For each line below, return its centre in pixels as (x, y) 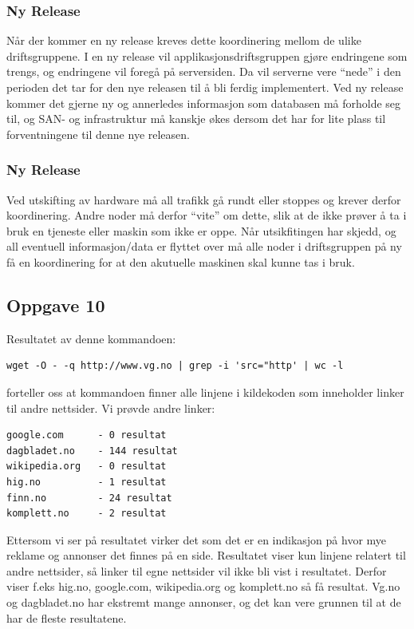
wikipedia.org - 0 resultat (87, 467)
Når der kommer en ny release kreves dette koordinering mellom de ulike (184, 40)
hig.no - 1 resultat (87, 482)
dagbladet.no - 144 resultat (92, 451)
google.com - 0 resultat (87, 435)
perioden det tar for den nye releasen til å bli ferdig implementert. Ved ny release (205, 87)
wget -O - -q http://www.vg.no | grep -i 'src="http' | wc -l (175, 366)
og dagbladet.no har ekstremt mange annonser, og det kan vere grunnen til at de (204, 602)
